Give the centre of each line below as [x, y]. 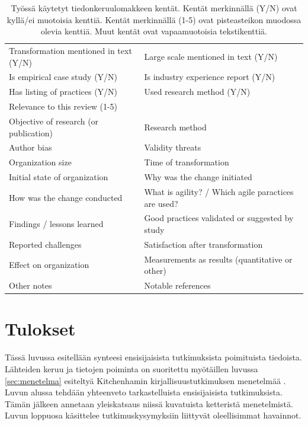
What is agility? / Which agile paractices [219, 191]
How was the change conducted [66, 197]
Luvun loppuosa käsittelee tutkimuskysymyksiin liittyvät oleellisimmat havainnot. [153, 415]
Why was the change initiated [198, 177]
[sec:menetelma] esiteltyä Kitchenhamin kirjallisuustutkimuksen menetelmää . [145, 380]
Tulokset [40, 329]
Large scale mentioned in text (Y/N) [211, 56]
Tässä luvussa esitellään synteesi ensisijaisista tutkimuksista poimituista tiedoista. [153, 357]
